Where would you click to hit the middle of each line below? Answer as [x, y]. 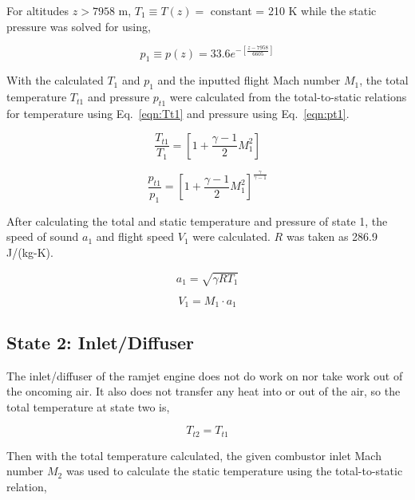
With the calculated [55, 80]
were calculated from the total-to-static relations [288, 97]
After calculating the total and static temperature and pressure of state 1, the [197, 220]
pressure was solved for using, [79, 26]
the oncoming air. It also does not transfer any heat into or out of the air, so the [204, 391]
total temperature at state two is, [88, 406]
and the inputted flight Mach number [249, 80]
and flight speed [135, 236]
